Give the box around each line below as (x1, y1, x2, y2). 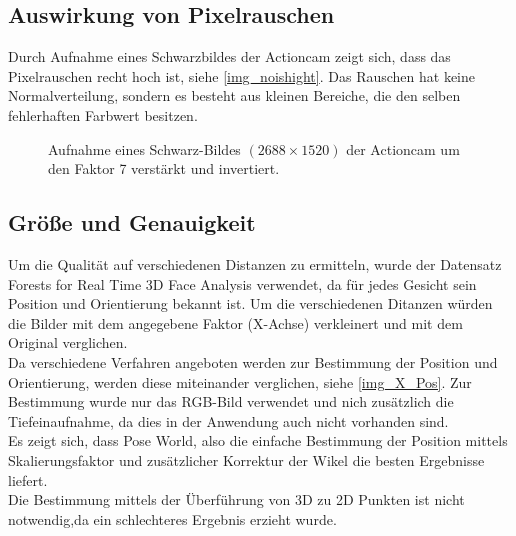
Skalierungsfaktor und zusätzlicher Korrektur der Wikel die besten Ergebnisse (8, 449, 485, 470)
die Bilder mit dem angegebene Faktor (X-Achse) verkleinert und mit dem (8, 312, 463, 333)
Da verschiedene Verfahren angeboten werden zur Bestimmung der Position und (8, 351, 498, 372)
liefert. (8, 469, 48, 490)
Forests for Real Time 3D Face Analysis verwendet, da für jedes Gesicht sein (8, 273, 477, 294)
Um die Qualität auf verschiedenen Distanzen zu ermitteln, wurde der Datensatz (8, 253, 502, 274)
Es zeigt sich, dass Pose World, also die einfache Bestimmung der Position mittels (8, 430, 508, 451)
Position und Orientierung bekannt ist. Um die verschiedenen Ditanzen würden (8, 293, 493, 314)
